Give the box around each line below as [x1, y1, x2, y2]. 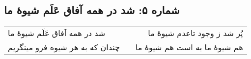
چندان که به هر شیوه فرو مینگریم [8, 41, 120, 53]
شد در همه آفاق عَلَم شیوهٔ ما [8, 27, 106, 39]
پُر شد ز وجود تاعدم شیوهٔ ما [148, 27, 243, 39]
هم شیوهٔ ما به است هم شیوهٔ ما [135, 41, 243, 53]
